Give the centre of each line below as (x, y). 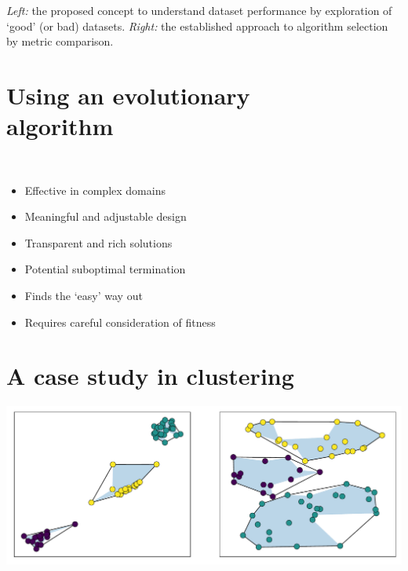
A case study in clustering (150, 376)
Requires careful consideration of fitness (120, 322)
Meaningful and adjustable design (106, 216)
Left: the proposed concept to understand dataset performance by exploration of (199, 10)
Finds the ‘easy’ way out (84, 296)
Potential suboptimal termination (105, 269)
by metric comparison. (60, 41)
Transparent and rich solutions (98, 242)
